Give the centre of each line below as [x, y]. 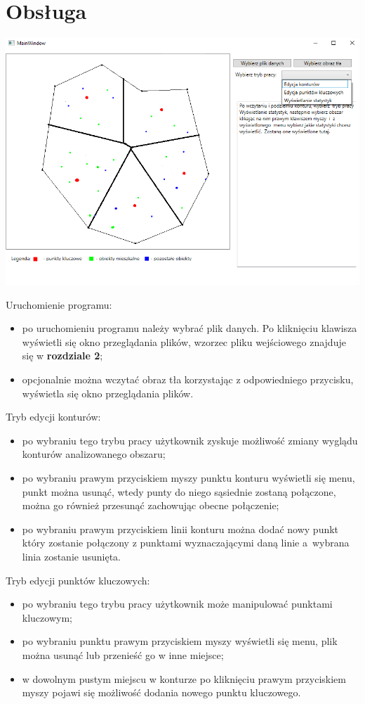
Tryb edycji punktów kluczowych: [78, 580]
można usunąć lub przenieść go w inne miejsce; [123, 654]
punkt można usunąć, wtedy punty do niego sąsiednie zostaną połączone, [179, 491]
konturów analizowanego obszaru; [94, 454]
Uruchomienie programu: [59, 304]
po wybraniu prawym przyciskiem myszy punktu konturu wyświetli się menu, [188, 477]
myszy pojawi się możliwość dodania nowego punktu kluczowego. [161, 692]
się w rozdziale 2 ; [62, 356]
